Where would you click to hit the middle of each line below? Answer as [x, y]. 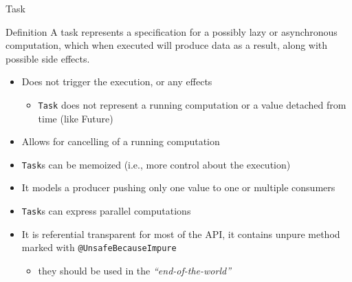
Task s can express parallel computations [106, 211]
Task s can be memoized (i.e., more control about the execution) [156, 164]
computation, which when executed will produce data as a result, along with [167, 45]
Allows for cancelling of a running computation [121, 141]
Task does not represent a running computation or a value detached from [192, 104]
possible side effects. [48, 58]
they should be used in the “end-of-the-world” [134, 270]
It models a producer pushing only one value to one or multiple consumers [178, 187]
